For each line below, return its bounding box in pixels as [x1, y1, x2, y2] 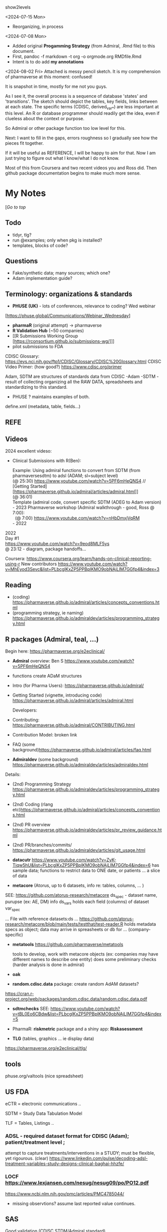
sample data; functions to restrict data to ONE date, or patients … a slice [12, 868, 161, 873]
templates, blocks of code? [12, 242, 68, 248]
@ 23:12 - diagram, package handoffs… [5, 546, 86, 552]
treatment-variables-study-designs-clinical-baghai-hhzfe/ [5, 1161, 124, 1167]
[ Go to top [5, 204, 26, 210]
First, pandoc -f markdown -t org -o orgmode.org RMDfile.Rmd [12, 53, 142, 59]
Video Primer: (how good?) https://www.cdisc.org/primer [5, 364, 122, 370]
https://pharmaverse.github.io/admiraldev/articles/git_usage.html [12, 847, 146, 853]
